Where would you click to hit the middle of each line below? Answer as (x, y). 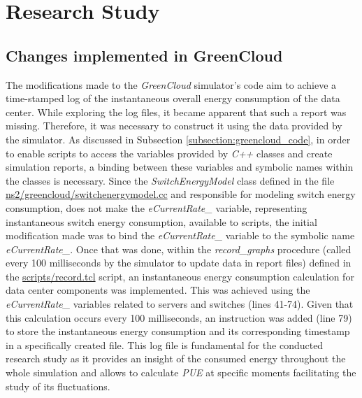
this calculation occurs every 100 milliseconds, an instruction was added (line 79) (179, 317)
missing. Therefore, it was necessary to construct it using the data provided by (174, 126)
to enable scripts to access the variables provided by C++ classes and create (169, 153)
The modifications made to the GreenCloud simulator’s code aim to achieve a (171, 84)
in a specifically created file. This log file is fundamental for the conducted (165, 344)
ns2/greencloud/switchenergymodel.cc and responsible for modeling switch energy (181, 194)
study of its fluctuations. (58, 386)
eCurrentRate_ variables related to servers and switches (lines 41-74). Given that (180, 304)
